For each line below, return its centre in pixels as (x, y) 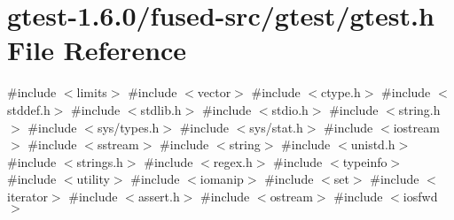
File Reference (97, 50)
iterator (27, 196)
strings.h (100, 161)
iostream (416, 127)
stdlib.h (161, 109)
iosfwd (420, 196)
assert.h (159, 196)
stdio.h (290, 109)
